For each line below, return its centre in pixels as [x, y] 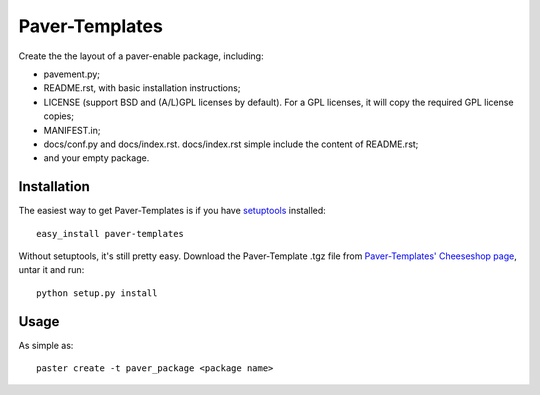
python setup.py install [97, 293]
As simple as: [46, 345]
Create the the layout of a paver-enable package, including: [141, 56]
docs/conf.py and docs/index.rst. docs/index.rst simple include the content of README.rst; [231, 144]
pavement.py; [71, 74]
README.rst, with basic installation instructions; [142, 88]
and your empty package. [96, 158]
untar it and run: [51, 270]
